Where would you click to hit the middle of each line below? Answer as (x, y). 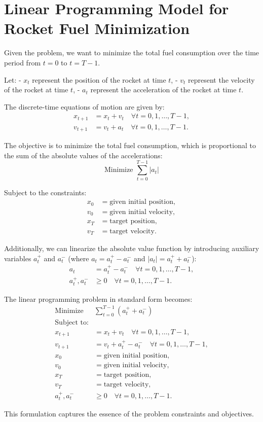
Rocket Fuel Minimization (97, 28)
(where (79, 258)
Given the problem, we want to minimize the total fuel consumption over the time (132, 52)
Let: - (13, 79)
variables (18, 258)
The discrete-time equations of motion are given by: (84, 106)
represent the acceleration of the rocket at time (163, 90)
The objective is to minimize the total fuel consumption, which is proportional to (130, 145)
